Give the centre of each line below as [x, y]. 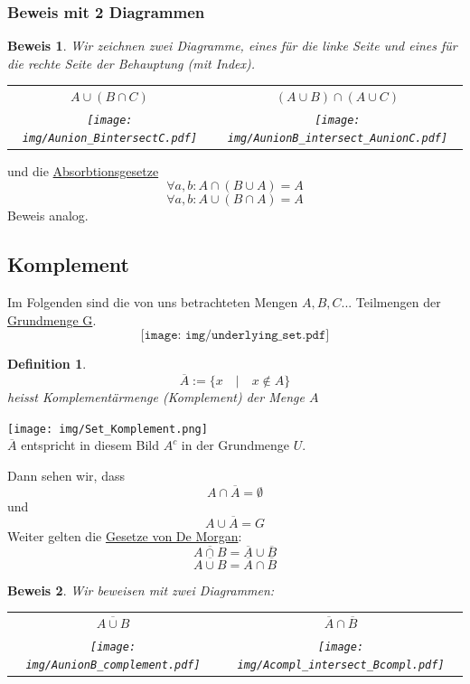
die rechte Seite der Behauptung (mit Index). [132, 63]
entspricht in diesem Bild [90, 445]
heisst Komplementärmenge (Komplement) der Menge [156, 397]
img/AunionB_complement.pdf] [113, 665]
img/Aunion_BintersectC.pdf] [110, 138]
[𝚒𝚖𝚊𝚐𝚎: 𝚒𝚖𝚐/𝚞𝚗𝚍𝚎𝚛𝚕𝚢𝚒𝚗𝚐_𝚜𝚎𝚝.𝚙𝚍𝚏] [235, 336]
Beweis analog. [48, 216]
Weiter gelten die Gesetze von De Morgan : [125, 535]
